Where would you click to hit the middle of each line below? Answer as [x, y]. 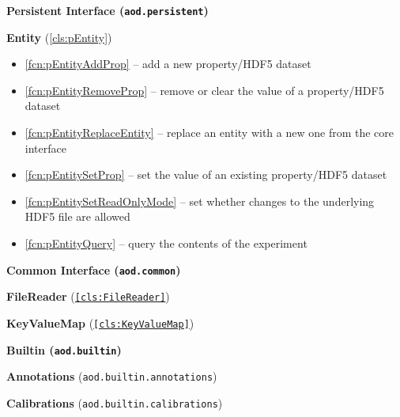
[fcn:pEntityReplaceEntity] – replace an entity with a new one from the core [209, 133]
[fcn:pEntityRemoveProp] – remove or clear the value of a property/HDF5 [204, 90]
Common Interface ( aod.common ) [94, 269]
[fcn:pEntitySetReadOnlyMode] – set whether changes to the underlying [200, 201]
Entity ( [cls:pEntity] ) [59, 37]
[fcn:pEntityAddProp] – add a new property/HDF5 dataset [168, 64]
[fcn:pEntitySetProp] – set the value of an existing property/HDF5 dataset [206, 174]
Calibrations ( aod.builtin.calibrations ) [115, 402]
